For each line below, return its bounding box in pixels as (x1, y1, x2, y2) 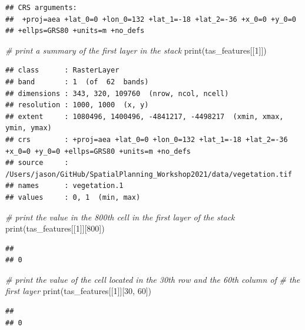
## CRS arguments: (5, 4, 77, 12)
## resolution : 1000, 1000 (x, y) (5, 101, 149, 110)
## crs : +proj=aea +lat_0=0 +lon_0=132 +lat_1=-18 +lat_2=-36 (5, 135, 288, 144)
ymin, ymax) (5, 124, 52, 133)
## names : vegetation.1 (5, 181, 124, 190)
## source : (5, 159, 69, 167)
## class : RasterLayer (5, 66, 120, 75)
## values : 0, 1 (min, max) (5, 193, 141, 202)
